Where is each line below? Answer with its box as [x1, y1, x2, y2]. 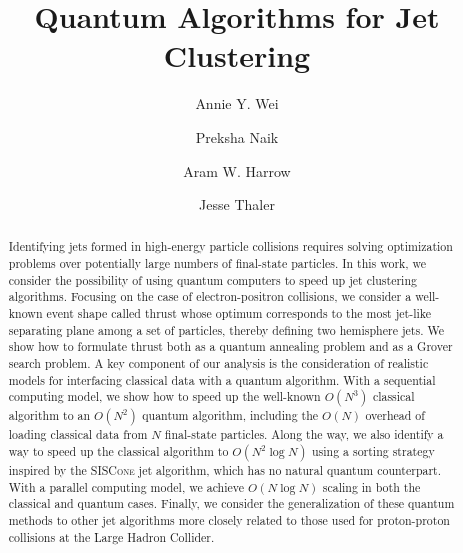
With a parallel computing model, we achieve [8, 478, 244, 495]
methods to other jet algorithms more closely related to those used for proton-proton [8, 512, 450, 529]
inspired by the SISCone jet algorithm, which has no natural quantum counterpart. [8, 462, 442, 479]
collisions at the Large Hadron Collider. [8, 528, 215, 545]
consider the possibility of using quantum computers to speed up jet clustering [8, 271, 417, 288]
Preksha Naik [195, 126, 279, 147]
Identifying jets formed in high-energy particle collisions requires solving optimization [8, 238, 453, 255]
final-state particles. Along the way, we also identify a [164, 426, 444, 443]
